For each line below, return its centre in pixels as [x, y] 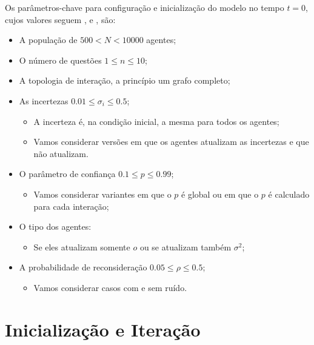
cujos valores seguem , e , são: [60, 19]
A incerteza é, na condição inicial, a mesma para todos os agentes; [156, 121]
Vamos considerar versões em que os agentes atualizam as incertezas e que [171, 142]
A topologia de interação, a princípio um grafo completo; [125, 80]
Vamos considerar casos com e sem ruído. [110, 287]
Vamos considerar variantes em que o [102, 194]
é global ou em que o [220, 194]
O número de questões [60, 60]
